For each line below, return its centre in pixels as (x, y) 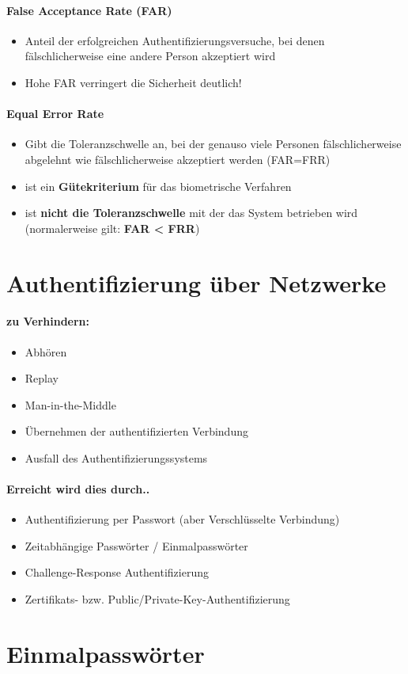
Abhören (46, 351)
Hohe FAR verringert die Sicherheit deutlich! (133, 82)
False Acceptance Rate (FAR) (89, 10)
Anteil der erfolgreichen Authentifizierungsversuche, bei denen (175, 40)
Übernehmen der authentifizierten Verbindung (136, 431)
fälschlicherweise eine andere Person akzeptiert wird (150, 56)
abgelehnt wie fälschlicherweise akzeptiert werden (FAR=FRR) (178, 159)
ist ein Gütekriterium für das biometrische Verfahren (158, 186)
